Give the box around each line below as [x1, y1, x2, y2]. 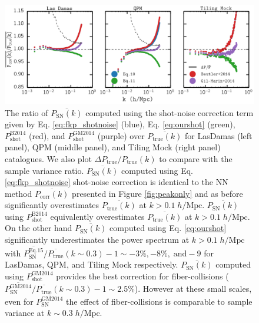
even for [5, 295, 34, 307]
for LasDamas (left [185, 129, 253, 141]
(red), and [28, 129, 65, 141]
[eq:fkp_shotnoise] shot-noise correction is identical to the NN [5, 176, 228, 188]
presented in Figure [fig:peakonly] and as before [72, 187, 243, 199]
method [5, 187, 32, 199]
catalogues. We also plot [5, 152, 92, 164]
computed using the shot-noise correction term [85, 106, 254, 118]
